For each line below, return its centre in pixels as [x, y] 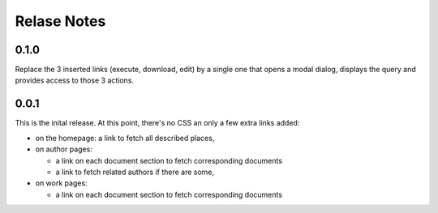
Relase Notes [60, 21]
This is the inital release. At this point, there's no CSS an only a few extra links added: [157, 123]
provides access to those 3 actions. [74, 80]
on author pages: [64, 149]
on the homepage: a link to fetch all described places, [125, 138]
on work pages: [62, 183]
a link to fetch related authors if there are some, [135, 172]
